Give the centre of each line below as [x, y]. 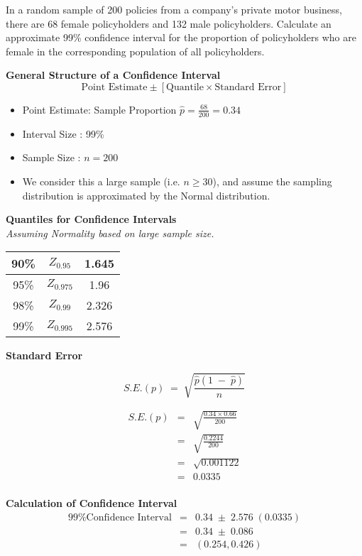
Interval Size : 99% [63, 133]
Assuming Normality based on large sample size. [110, 233]
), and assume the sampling [272, 181]
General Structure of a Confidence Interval [113, 75]
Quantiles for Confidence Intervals [91, 219]
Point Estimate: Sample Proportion [99, 109]
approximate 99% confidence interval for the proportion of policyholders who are [181, 37]
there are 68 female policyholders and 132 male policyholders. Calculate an [169, 23]
